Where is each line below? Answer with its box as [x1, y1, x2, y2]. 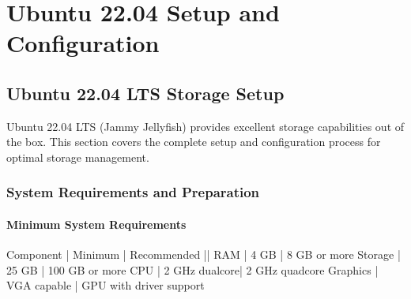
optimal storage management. [6, 148, 149, 165]
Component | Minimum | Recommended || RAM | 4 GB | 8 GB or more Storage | [6, 246, 401, 263]
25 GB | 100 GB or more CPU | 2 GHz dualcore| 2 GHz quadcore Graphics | [6, 261, 379, 278]
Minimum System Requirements [6, 215, 187, 232]
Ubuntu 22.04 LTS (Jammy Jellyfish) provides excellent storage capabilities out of [6, 118, 405, 134]
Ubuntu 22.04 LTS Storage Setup [6, 80, 285, 105]
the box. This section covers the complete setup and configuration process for [6, 133, 381, 150]
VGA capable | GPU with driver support [6, 277, 205, 293]
